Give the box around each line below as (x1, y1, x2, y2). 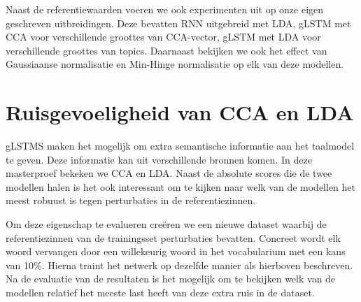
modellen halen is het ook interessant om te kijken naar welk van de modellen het (6, 179, 355, 194)
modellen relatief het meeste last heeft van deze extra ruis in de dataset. (6, 285, 315, 300)
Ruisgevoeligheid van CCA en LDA (6, 98, 354, 127)
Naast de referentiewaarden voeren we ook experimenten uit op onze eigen (6, 2, 324, 16)
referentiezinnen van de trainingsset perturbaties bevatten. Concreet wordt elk (6, 230, 341, 245)
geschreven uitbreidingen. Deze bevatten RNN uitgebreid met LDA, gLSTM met (6, 15, 351, 30)
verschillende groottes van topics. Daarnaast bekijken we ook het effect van (6, 43, 327, 57)
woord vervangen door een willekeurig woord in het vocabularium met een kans (6, 244, 346, 259)
